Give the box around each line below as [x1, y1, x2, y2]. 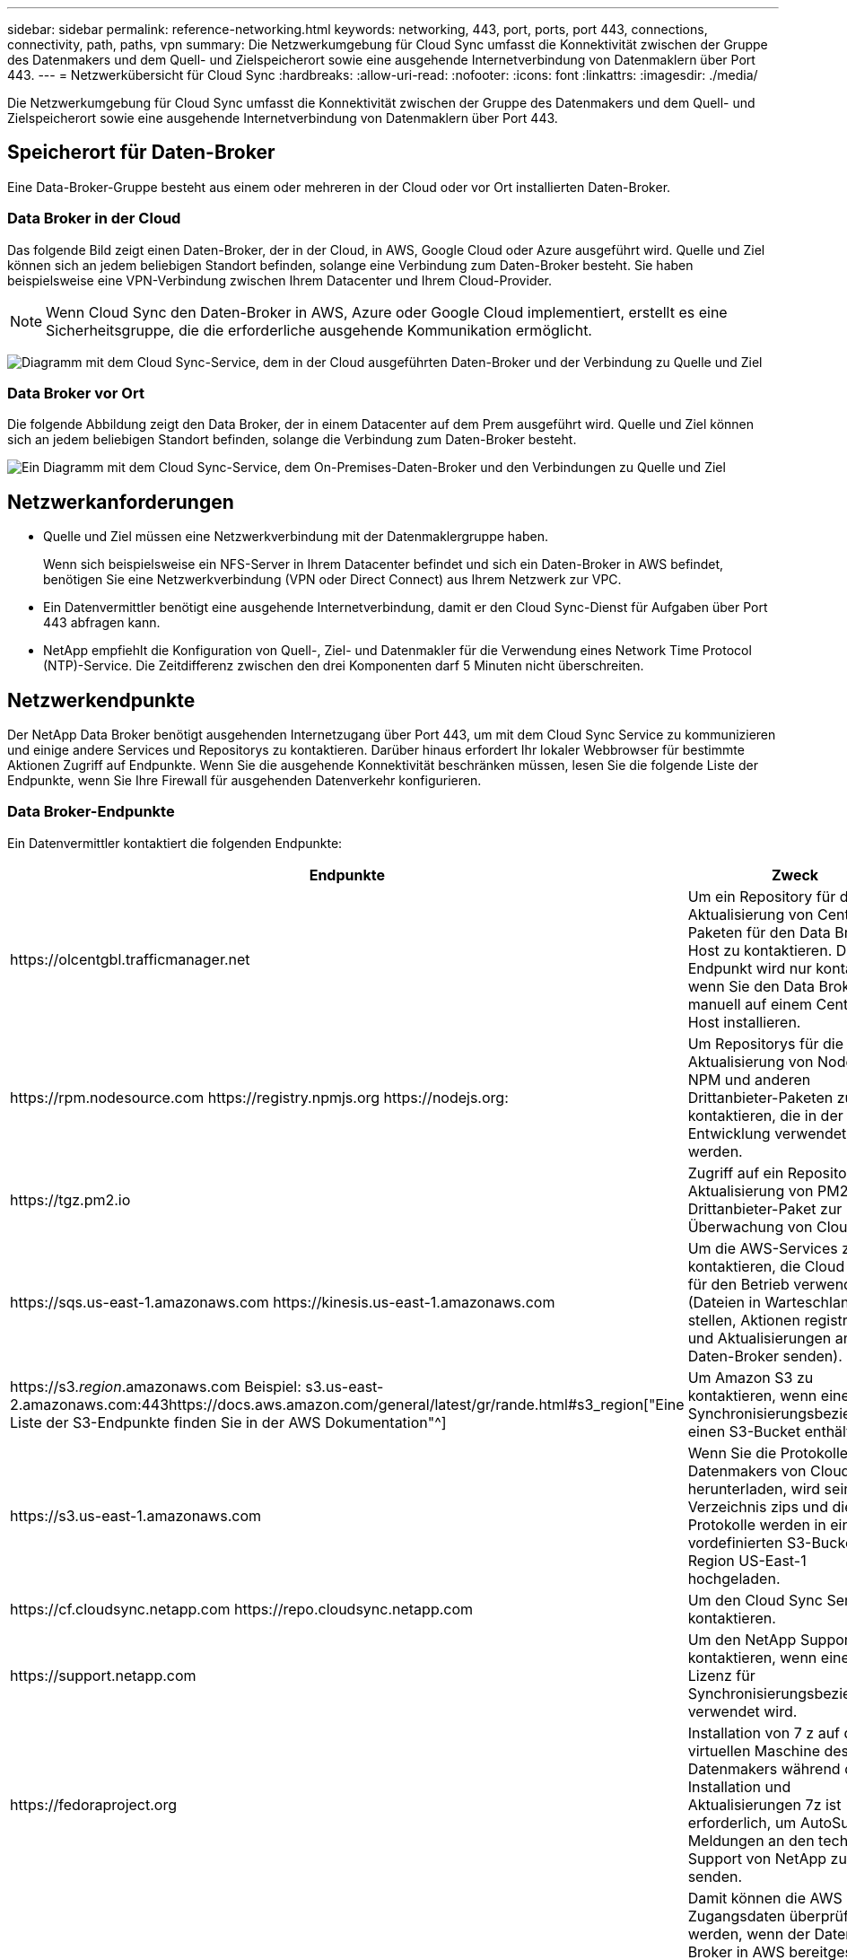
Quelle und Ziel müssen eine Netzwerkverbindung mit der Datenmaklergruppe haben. [43, 529, 548, 545]
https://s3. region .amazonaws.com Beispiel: [10, 1377, 301, 1396]
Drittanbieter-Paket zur [687, 1199, 843, 1218]
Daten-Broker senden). [687, 1346, 843, 1365]
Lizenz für [687, 1666, 755, 1684]
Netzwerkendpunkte [7, 688, 196, 712]
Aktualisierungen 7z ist [687, 1795, 842, 1814]
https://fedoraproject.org [10, 1795, 177, 1814]
